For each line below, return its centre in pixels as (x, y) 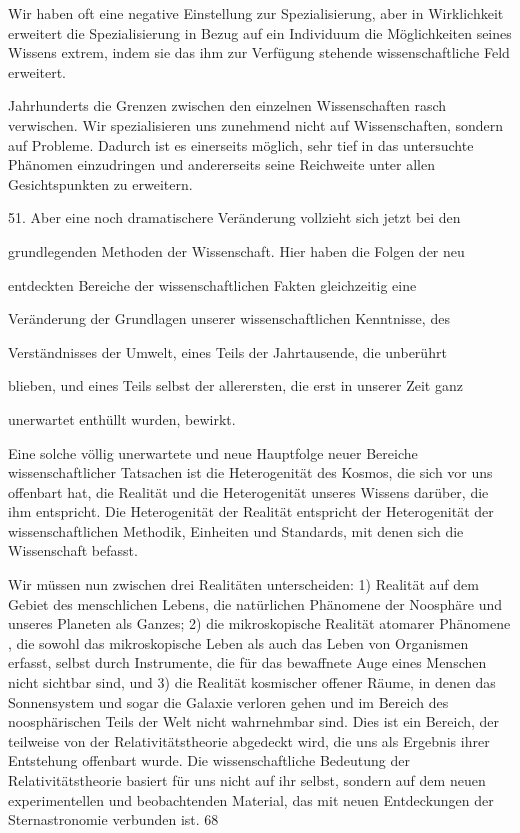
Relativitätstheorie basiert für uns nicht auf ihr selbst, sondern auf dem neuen (247, 780)
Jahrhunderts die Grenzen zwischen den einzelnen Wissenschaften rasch (227, 105)
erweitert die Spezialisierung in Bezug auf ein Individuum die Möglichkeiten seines (260, 32)
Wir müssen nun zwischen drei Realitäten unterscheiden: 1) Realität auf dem (243, 584)
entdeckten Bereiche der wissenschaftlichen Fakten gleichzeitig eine (212, 284)
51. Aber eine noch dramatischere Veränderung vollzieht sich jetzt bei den (234, 217)
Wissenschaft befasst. (73, 550)
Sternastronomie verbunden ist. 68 (113, 819)
